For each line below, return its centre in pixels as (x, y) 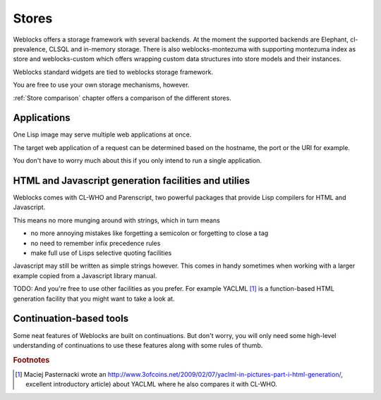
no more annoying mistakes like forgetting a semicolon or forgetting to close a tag (150, 233)
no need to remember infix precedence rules (96, 243)
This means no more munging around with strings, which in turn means (116, 220)
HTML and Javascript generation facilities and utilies (132, 181)
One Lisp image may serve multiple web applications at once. (102, 135)
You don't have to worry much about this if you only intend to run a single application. (138, 161)
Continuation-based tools (71, 319)
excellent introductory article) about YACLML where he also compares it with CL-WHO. (152, 385)
